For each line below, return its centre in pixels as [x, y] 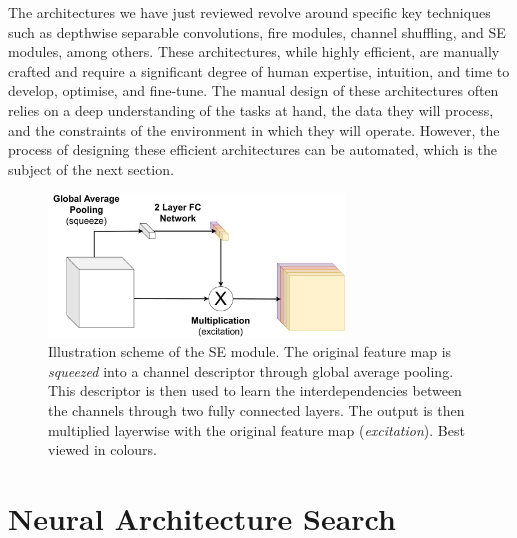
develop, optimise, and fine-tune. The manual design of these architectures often [253, 90]
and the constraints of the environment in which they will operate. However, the [254, 129]
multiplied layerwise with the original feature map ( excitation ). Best [256, 429]
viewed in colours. [103, 449]
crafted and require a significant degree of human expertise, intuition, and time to [259, 70]
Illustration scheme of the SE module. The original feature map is [250, 351]
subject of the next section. [91, 168]
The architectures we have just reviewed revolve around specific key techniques [249, 12]
